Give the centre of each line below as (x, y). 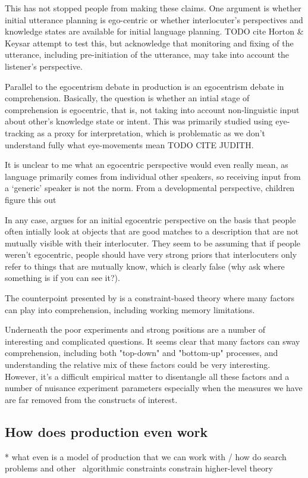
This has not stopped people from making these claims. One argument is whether (153, 8)
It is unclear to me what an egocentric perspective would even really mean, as (147, 165)
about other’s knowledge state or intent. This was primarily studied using (139, 121)
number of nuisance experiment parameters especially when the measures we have (154, 388)
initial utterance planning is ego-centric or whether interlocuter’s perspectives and (154, 19)
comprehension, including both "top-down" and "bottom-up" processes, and (142, 353)
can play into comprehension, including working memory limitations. (130, 309)
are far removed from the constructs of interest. (91, 399)
